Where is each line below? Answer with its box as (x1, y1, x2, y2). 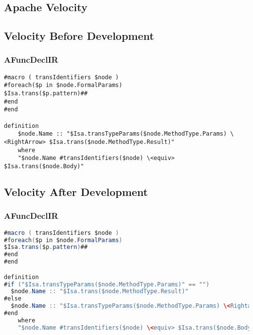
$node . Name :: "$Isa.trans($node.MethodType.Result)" (11, 288, 189, 295)
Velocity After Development (4, 184, 148, 199)
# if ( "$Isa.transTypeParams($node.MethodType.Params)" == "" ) (4, 281, 210, 288)
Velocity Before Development (4, 28, 154, 43)
